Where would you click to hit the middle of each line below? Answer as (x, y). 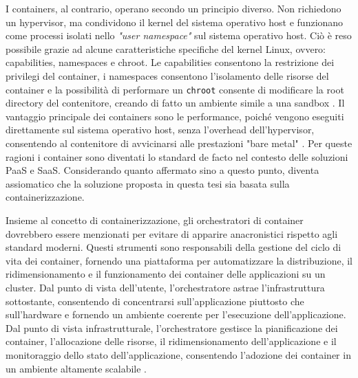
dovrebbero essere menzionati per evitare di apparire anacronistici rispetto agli (172, 233)
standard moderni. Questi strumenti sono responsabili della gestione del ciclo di (173, 247)
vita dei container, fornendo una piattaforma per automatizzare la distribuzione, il (179, 260)
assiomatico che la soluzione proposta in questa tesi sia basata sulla (148, 183)
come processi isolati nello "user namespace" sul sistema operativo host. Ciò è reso (179, 35)
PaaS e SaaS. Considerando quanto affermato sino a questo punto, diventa (162, 170)
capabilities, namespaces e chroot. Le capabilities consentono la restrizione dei (170, 62)
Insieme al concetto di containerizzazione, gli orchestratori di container (155, 220)
